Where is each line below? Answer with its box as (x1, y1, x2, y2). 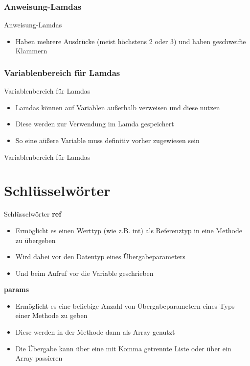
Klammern (15, 46, 47, 56)
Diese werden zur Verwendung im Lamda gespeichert (15, 119, 174, 129)
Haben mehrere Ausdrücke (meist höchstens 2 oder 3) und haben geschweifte (15, 36, 246, 46)
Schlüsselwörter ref (4, 209, 62, 219)
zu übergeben (15, 235, 56, 245)
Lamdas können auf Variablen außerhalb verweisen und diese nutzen (15, 102, 220, 112)
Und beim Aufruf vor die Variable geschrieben (15, 268, 154, 278)
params (4, 284, 29, 294)
